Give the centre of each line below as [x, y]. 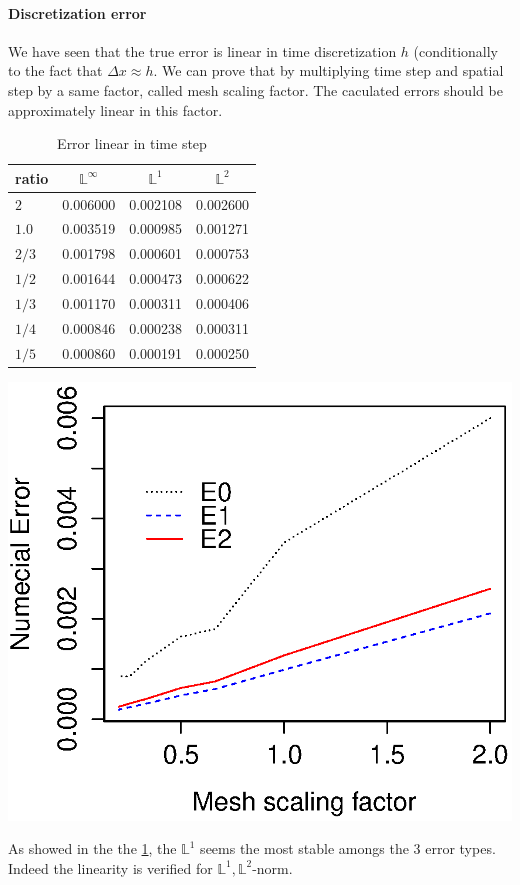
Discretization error [77, 12]
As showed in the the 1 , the [92, 848]
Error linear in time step [132, 143]
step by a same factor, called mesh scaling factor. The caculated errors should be [255, 89]
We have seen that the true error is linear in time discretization [202, 50]
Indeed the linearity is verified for [110, 867]
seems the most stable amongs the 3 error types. [348, 848]
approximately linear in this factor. [115, 109]
